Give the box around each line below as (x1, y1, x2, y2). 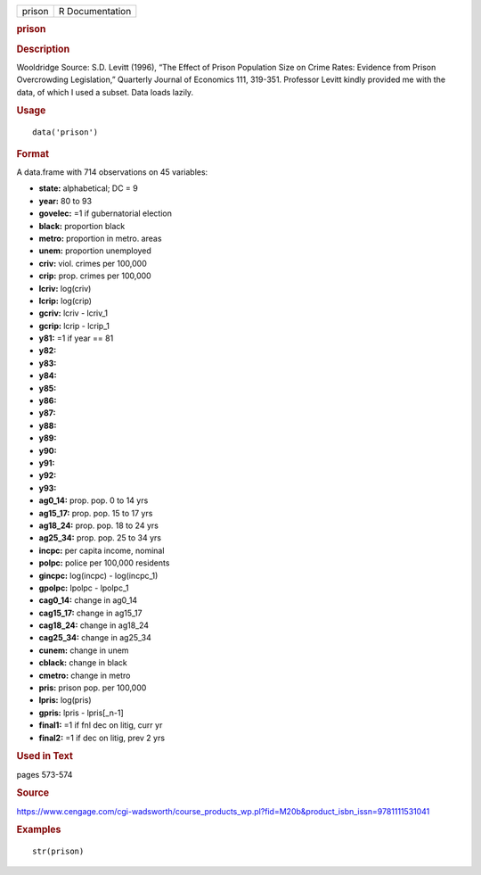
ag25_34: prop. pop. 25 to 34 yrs (38, 532, 162, 543)
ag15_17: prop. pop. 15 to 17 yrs (38, 508, 153, 518)
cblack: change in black (38, 657, 128, 668)
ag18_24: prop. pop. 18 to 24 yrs (38, 520, 159, 531)
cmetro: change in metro (38, 670, 131, 681)
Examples (16, 823, 61, 836)
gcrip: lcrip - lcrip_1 (38, 320, 110, 331)
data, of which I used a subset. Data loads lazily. (16, 87, 194, 97)
